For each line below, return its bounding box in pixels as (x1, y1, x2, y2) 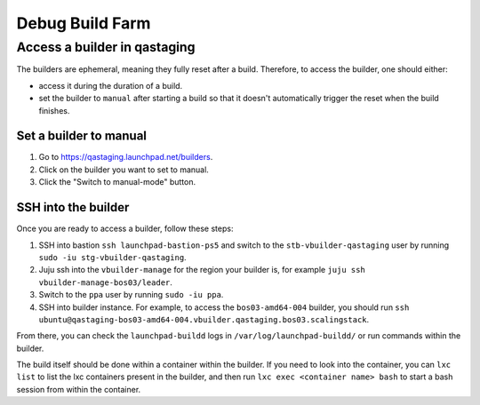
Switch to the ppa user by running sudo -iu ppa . (38, 290, 224, 300)
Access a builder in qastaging (16, 39, 196, 55)
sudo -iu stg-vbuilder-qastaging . (38, 251, 187, 262)
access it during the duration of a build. (38, 80, 183, 91)
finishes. (38, 105, 70, 115)
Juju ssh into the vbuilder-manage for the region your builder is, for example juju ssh (38, 265, 366, 275)
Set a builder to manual (16, 129, 147, 144)
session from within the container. (16, 384, 141, 394)
